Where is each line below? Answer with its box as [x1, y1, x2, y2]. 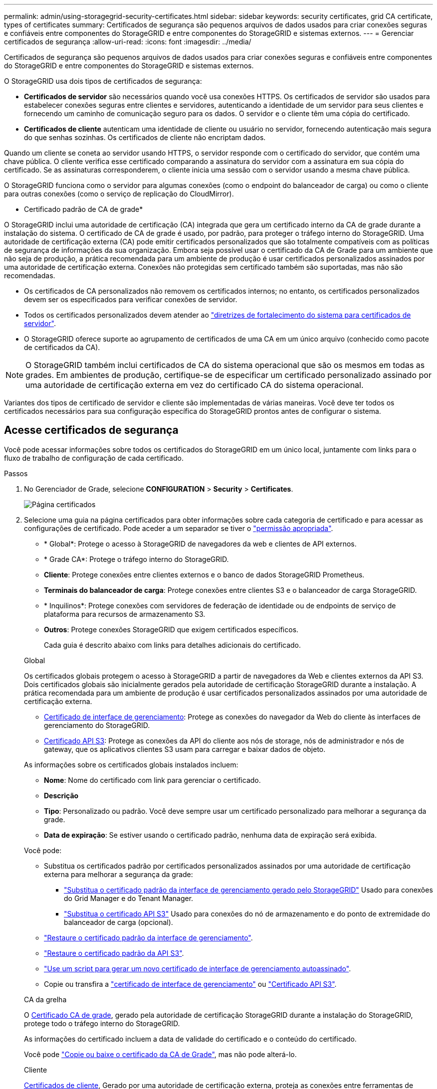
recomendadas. [4, 271, 55, 280]
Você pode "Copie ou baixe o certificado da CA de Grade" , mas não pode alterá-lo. [24, 1050, 297, 1059]
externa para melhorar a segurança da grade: [44, 870, 193, 879]
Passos [4, 469, 28, 478]
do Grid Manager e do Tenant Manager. [64, 894, 194, 903]
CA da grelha [24, 995, 67, 1004]
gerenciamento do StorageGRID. [44, 721, 150, 729]
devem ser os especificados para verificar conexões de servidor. [24, 295, 237, 304]
